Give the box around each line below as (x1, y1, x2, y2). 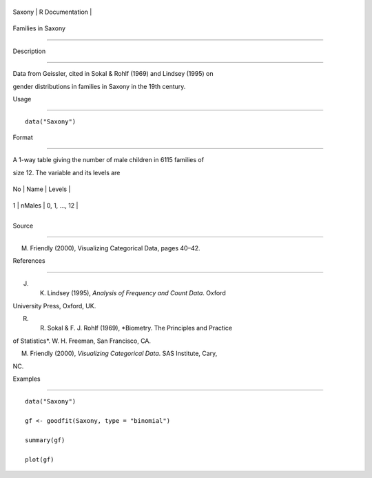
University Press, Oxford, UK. (12, 301, 96, 310)
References (12, 257, 45, 265)
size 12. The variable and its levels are (12, 168, 121, 177)
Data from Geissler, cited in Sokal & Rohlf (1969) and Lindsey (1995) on (12, 70, 214, 78)
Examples (12, 375, 41, 383)
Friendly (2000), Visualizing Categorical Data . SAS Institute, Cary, (30, 349, 218, 358)
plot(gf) (25, 455, 54, 464)
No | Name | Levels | (12, 185, 71, 193)
